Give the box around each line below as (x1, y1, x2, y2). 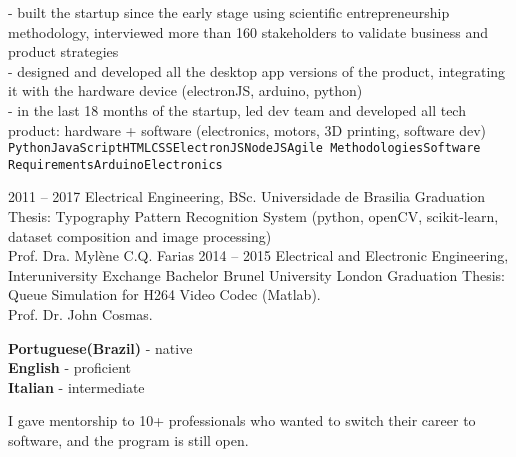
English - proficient (8, 357, 132, 378)
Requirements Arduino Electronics (8, 157, 223, 172)
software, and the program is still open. (8, 430, 249, 450)
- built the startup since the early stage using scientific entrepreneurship (8, 2, 450, 22)
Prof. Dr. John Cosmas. (8, 304, 153, 325)
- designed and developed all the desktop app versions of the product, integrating (8, 60, 506, 81)
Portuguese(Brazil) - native (8, 337, 193, 358)
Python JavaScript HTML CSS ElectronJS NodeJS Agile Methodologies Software (8, 141, 481, 156)
